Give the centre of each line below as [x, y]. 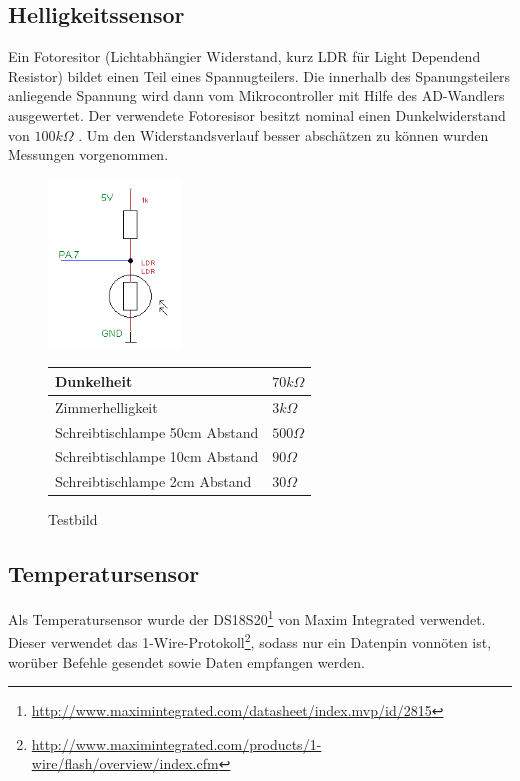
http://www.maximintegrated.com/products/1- [176, 743]
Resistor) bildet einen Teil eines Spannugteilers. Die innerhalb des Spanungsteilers [259, 75]
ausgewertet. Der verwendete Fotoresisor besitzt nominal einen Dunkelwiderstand [257, 114]
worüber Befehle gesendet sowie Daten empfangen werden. [186, 661]
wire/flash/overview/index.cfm [125, 763]
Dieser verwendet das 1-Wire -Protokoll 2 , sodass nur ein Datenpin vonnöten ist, [250, 641]
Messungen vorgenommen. [88, 154]
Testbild [73, 519]
